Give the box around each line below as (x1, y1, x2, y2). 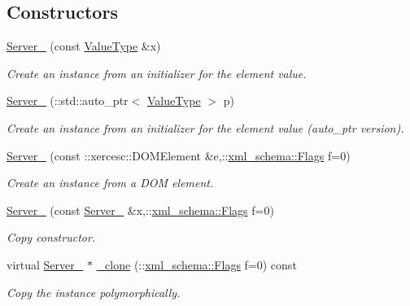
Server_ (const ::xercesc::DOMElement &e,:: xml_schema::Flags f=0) (7, 146, 351, 164)
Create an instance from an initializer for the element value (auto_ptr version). (7, 119, 404, 136)
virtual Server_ (7, 256, 84, 273)
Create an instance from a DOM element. (7, 174, 214, 191)
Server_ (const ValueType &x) (7, 37, 161, 55)
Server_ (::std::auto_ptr (7, 92, 129, 109)
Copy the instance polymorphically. (7, 283, 181, 300)
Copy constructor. (7, 229, 96, 246)
